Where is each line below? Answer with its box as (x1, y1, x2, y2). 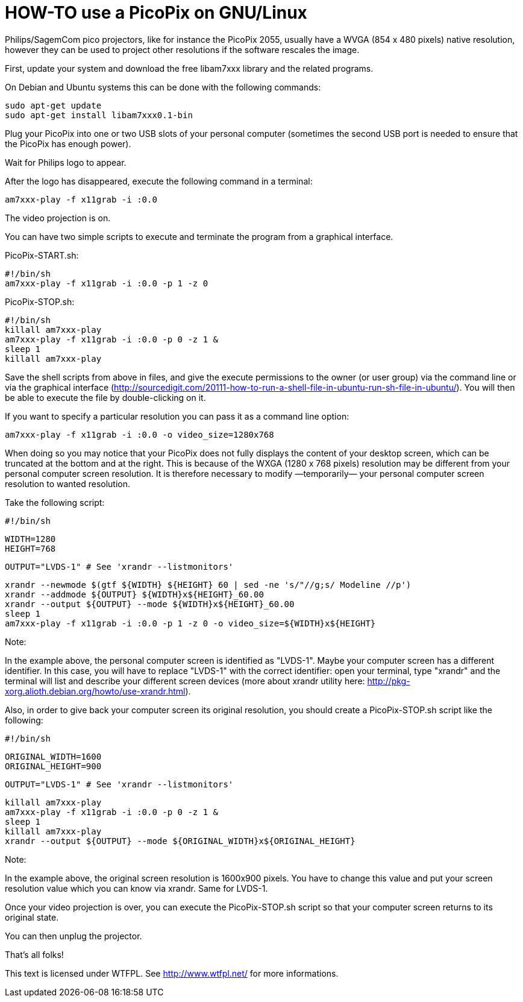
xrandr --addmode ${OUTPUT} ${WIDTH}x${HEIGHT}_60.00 (5, 589, 264, 599)
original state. (5, 912, 59, 922)
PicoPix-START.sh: (5, 250, 79, 260)
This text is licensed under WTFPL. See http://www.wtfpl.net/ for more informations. (5, 968, 339, 978)
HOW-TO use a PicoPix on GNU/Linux (5, 2, 307, 23)
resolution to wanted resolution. (5, 478, 131, 489)
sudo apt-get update (5, 100, 102, 110)
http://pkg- (367, 675, 410, 686)
